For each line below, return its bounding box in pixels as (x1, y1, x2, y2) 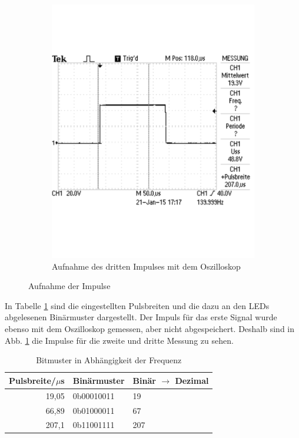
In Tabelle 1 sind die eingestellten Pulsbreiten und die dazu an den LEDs (5, 299, 270, 311)
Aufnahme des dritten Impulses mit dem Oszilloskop (52, 260, 241, 272)
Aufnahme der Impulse (28, 280, 111, 292)
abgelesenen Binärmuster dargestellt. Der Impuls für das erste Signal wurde (5, 311, 277, 323)
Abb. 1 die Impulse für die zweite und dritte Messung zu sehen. (5, 334, 234, 346)
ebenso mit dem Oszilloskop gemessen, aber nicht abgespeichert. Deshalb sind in (5, 323, 295, 335)
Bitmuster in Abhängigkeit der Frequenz (36, 354, 182, 366)
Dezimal (175, 374, 209, 386)
